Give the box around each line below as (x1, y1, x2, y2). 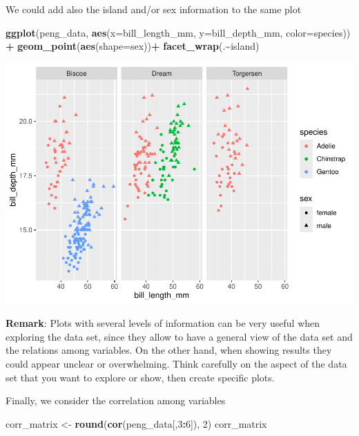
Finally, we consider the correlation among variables (6, 393, 226, 408)
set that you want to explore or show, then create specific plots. (6, 370, 275, 384)
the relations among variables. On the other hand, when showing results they (6, 343, 332, 357)
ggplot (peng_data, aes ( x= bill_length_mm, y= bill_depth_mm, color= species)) (6, 25, 351, 39)
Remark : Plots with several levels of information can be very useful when (6, 316, 320, 330)
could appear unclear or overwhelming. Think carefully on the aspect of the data (6, 357, 347, 371)
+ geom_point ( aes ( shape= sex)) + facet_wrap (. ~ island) (6, 39, 260, 53)
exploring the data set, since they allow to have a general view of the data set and (6, 329, 353, 343)
